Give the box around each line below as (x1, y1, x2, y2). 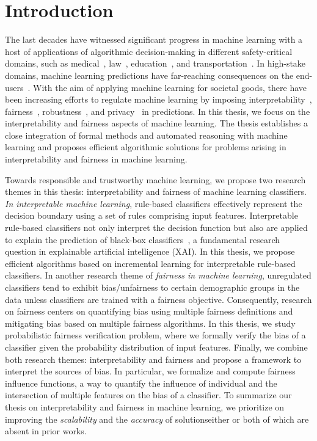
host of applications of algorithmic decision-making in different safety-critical (5, 45, 293, 57)
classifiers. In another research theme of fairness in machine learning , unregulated (5, 269, 312, 282)
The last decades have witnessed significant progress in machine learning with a (5, 33, 303, 46)
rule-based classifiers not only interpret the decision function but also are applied (5, 221, 308, 234)
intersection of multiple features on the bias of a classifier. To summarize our (5, 388, 292, 401)
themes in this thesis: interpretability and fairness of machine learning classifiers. (5, 185, 307, 198)
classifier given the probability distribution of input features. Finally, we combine (5, 340, 308, 353)
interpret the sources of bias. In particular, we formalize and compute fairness (5, 365, 296, 377)
